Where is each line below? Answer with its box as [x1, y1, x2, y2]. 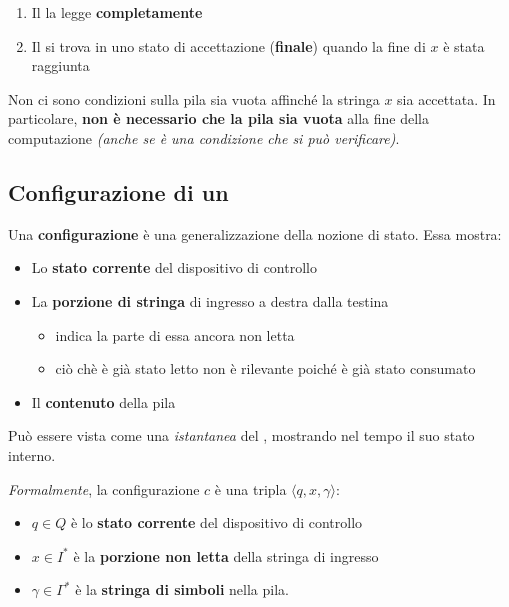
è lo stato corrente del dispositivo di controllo [70, 512, 363, 533]
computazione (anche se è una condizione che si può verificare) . [8, 127, 400, 148]
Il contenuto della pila [31, 391, 176, 412]
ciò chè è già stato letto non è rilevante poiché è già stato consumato [55, 358, 476, 379]
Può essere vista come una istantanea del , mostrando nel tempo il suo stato [8, 425, 475, 446]
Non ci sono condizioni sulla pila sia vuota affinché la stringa [8, 88, 380, 109]
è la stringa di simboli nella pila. [75, 579, 289, 600]
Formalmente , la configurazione [8, 478, 200, 499]
